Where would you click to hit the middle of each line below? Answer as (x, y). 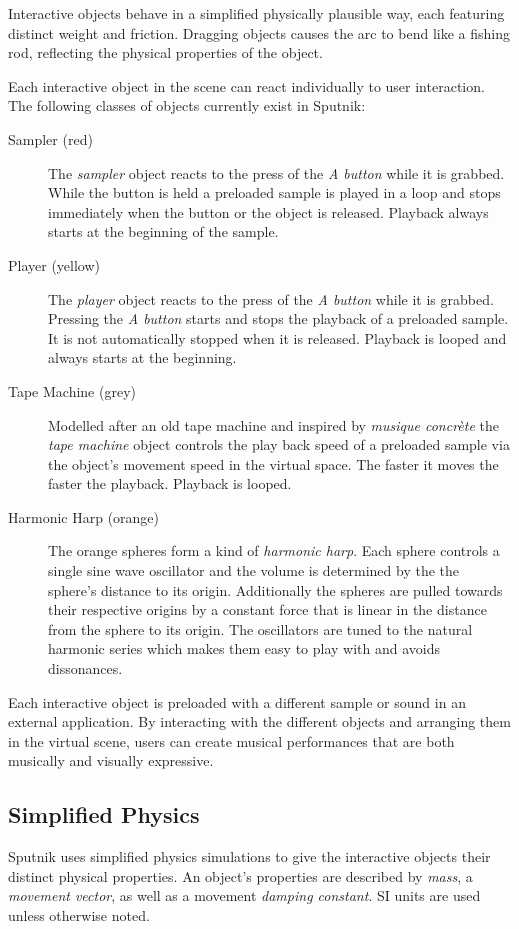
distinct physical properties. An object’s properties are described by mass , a (240, 875)
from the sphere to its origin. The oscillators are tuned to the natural (260, 628)
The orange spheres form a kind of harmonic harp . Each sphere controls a (274, 550)
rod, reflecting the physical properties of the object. (165, 52)
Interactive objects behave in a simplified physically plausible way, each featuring (256, 13)
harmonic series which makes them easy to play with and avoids (244, 648)
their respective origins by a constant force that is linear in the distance (267, 609)
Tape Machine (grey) (72, 390)
